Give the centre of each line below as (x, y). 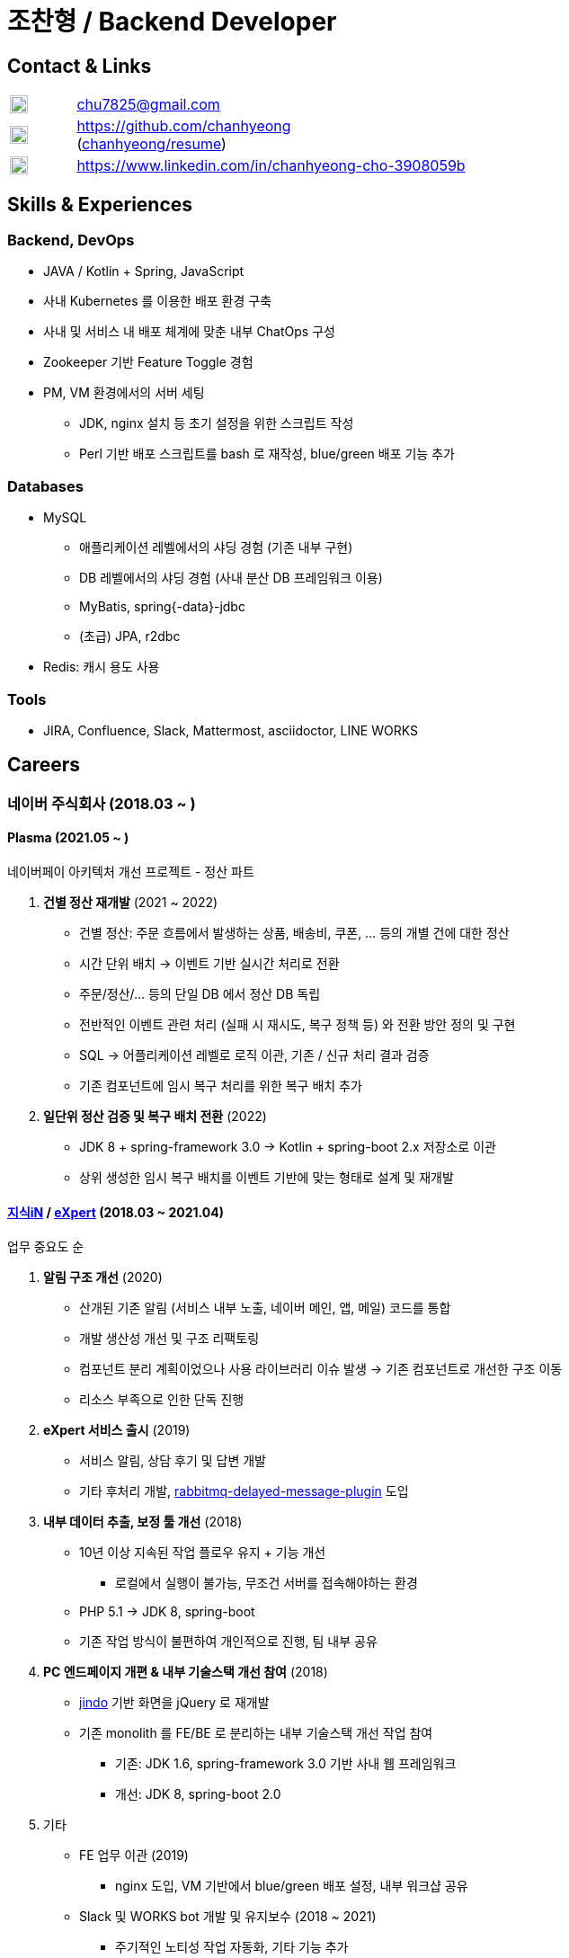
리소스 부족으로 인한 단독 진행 (162, 1400)
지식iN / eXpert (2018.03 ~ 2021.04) (116, 1212)
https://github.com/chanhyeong (184, 126)
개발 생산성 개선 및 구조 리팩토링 (169, 1339)
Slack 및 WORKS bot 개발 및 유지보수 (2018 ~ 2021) (228, 1917)
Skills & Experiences (100, 204)
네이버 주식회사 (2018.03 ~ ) (102, 803)
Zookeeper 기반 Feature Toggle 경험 (148, 362)
